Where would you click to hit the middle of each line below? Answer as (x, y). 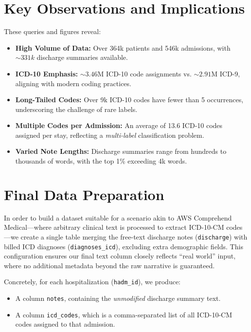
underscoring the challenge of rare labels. (76, 109)
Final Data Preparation (84, 194)
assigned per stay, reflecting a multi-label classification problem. (110, 135)
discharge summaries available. (82, 57)
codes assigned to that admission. (65, 324)
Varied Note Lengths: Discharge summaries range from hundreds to (121, 151)
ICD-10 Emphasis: (47, 73)
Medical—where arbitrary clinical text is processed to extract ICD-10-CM (114, 227)
